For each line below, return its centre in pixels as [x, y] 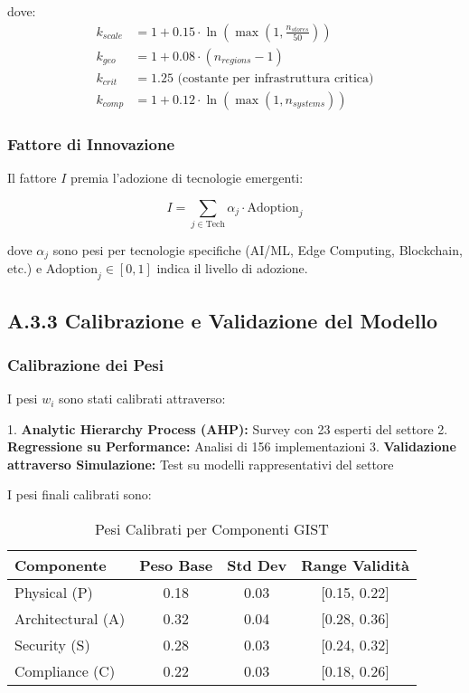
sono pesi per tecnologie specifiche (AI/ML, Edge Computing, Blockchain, [258, 249]
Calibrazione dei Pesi [86, 364]
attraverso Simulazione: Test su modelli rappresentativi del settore [201, 464]
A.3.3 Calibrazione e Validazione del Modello [223, 320]
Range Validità [355, 565]
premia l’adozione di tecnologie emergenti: [187, 177]
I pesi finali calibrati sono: [80, 494]
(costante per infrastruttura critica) [276, 78]
